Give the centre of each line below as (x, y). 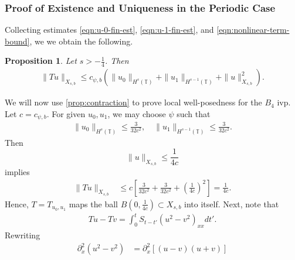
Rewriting (23, 235)
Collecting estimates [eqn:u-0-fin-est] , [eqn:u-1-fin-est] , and (109, 30)
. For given (66, 113)
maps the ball (93, 203)
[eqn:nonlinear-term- (253, 30)
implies (17, 171)
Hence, (17, 203)
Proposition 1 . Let (41, 61)
